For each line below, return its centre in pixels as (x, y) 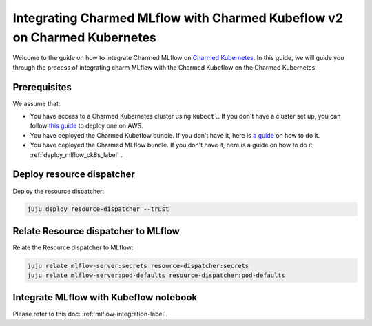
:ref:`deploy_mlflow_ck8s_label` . (76, 154)
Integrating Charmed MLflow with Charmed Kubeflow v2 (178, 18)
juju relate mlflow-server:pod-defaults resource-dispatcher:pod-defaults (156, 275)
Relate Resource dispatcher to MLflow (96, 231)
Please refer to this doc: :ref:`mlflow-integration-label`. (90, 314)
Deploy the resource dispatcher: (59, 191)
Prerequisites (42, 87)
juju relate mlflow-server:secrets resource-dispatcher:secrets (138, 266)
